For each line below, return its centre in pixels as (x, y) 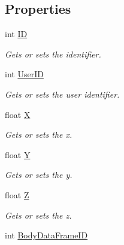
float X (18, 114)
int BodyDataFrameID (46, 235)
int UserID (24, 74)
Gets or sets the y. (39, 175)
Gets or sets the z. (38, 215)
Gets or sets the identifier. (53, 54)
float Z (17, 194)
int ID (16, 34)
